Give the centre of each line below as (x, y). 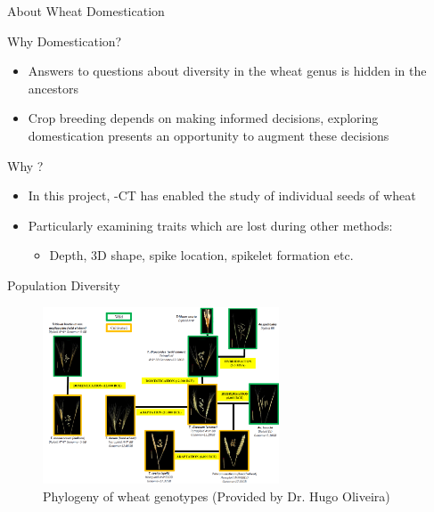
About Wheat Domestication (86, 11)
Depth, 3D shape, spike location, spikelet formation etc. (201, 255)
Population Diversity (64, 284)
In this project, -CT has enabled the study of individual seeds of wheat (222, 195)
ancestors (53, 88)
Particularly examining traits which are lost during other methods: (210, 225)
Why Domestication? (65, 41)
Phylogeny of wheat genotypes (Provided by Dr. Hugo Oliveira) (217, 496)
